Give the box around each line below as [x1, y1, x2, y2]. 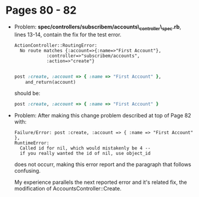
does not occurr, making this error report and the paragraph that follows [14, 161, 191, 168]
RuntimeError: [14, 140, 49, 146]
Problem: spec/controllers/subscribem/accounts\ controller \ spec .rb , [14, 23, 182, 31]
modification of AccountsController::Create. [14, 185, 122, 192]
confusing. [14, 167, 41, 174]
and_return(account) [25, 79, 76, 85]
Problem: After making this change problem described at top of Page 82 [14, 112, 191, 119]
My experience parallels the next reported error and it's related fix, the [14, 179, 187, 186]
